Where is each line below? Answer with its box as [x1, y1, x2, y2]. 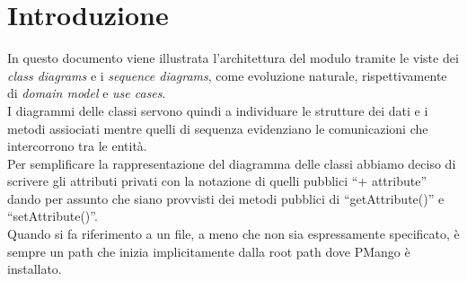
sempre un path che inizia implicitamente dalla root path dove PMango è [7, 241, 410, 260]
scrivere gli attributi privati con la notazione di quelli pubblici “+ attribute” [7, 171, 427, 190]
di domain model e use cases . [7, 83, 166, 102]
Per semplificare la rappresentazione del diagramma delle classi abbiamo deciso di [7, 154, 456, 172]
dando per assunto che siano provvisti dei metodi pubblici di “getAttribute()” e [7, 189, 445, 207]
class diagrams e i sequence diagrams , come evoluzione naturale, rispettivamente [7, 66, 447, 84]
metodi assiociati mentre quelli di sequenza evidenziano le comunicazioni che [7, 119, 428, 137]
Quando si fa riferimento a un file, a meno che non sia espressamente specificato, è [7, 224, 460, 243]
